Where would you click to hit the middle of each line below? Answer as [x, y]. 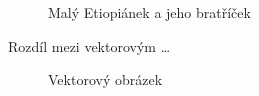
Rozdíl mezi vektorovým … [89, 45]
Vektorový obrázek [105, 79]
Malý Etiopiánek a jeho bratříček [149, 12]
